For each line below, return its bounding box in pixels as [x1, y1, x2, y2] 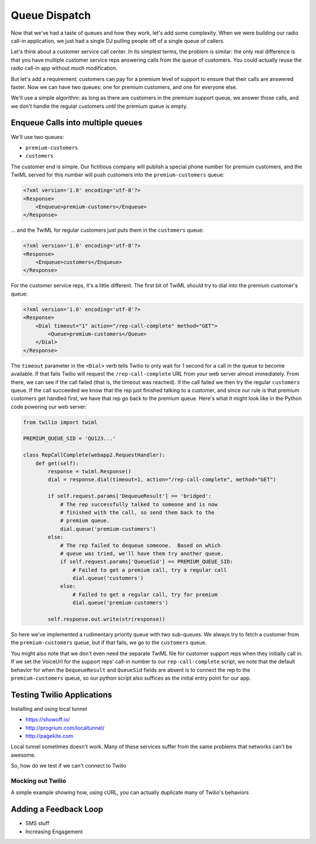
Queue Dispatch [11, 9, 91, 22]
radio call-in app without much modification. [11, 65, 118, 72]
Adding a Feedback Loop [11, 804, 104, 815]
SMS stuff [25, 820, 50, 827]
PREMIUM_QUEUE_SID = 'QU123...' [23, 435, 116, 442]
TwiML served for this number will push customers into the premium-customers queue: [11, 171, 225, 178]
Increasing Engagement [25, 828, 83, 835]
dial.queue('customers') [72, 575, 144, 582]
